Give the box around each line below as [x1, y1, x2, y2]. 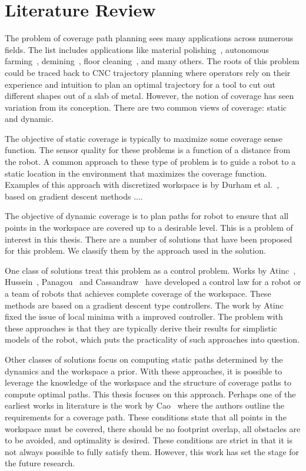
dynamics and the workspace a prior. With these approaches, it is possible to [5, 364, 282, 377]
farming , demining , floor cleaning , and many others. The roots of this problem [5, 55, 300, 67]
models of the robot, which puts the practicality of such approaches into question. [5, 333, 300, 346]
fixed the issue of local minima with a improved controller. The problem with [5, 310, 283, 323]
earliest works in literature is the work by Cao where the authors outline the [5, 399, 285, 412]
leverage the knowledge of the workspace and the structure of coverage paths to [5, 376, 291, 389]
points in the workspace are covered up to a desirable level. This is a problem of [5, 221, 293, 234]
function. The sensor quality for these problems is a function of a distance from [5, 144, 291, 156]
